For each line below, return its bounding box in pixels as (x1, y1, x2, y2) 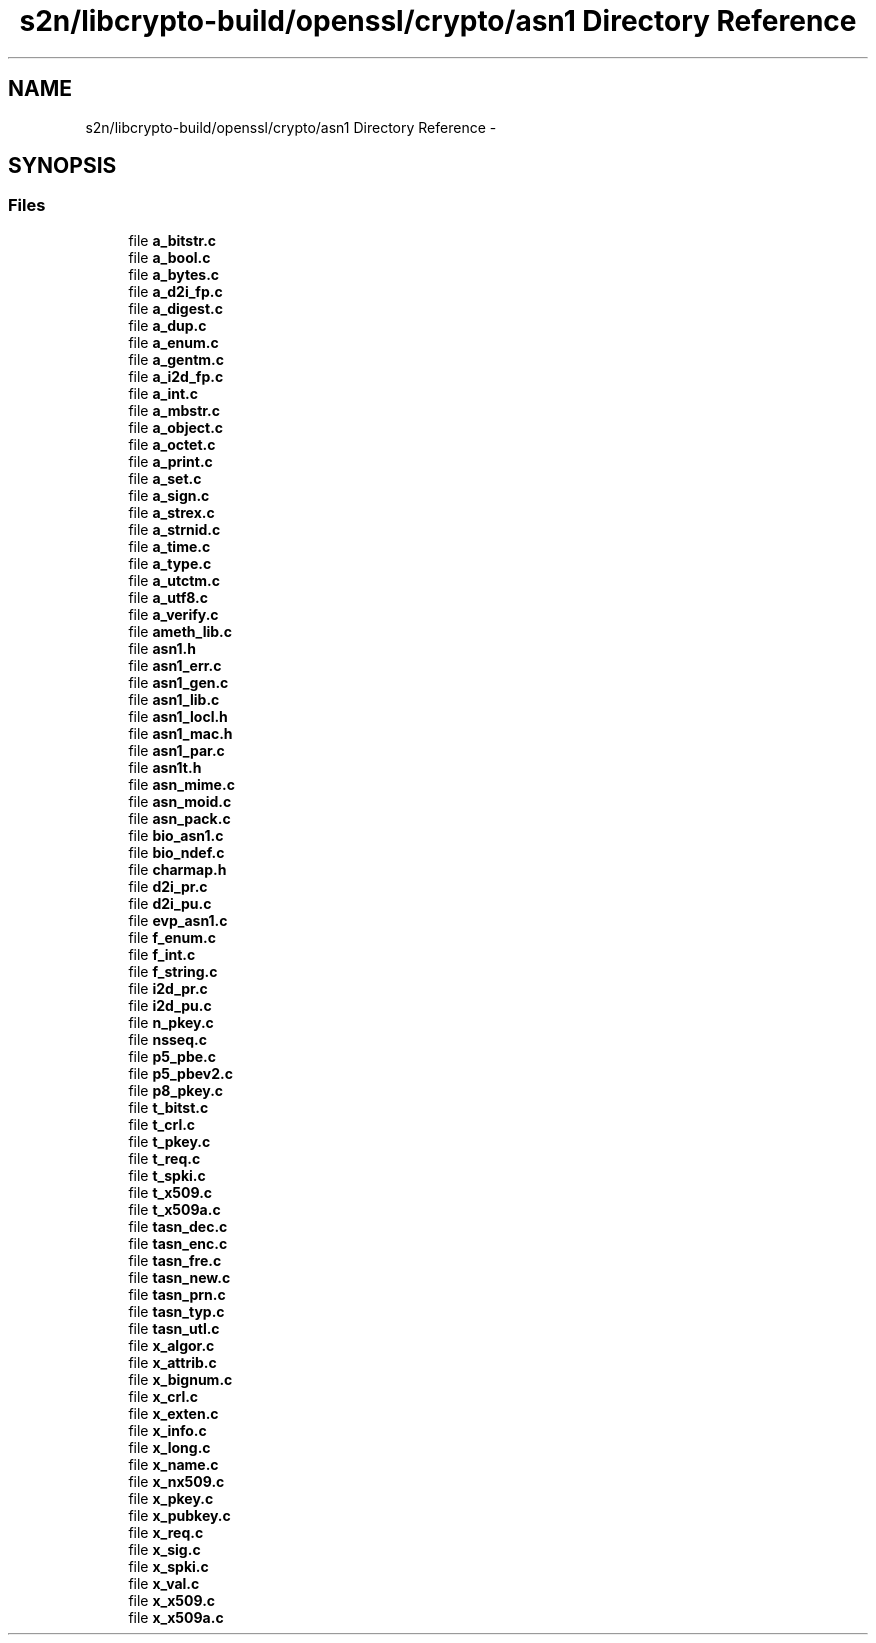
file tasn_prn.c (128, 1285, 226, 1303)
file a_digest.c (128, 299, 223, 317)
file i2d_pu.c (128, 996, 212, 1014)
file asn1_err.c (128, 656, 222, 674)
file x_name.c (128, 1455, 219, 1473)
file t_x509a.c (128, 1200, 221, 1218)
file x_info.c (128, 1421, 207, 1439)
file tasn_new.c (128, 1268, 231, 1286)
